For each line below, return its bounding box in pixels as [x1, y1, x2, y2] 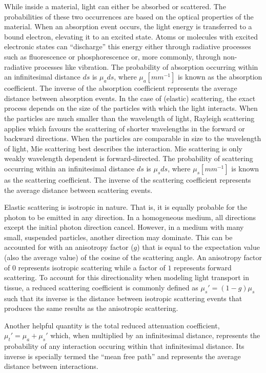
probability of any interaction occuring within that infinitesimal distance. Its [4, 341, 244, 351]
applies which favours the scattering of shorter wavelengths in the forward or [4, 123, 245, 133]
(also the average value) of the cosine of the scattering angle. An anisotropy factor [4, 252, 262, 263]
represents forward [174, 262, 232, 272]
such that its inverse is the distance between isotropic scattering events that [4, 292, 242, 303]
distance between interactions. [4, 361, 98, 371]
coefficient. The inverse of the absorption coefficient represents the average [4, 83, 237, 93]
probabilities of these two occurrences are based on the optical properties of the [4, 11, 254, 22]
